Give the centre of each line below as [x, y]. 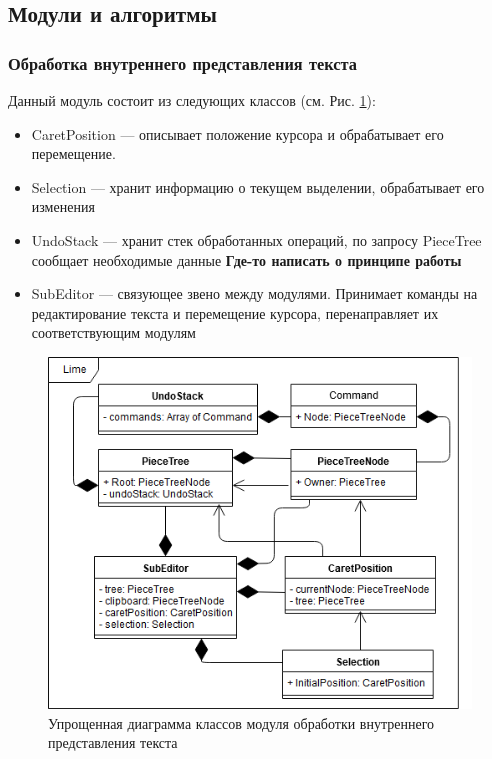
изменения [63, 206]
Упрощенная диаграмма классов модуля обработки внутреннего [241, 722]
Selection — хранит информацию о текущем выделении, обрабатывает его [258, 186]
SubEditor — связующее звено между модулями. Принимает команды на [254, 293]
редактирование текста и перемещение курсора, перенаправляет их [235, 312]
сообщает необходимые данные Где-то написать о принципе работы [246, 259]
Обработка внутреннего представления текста [182, 62]
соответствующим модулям [113, 332]
